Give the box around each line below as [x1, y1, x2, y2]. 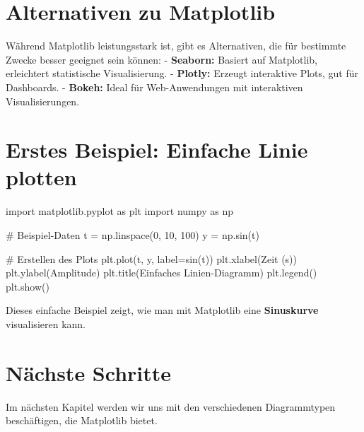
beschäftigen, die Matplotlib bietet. [6, 413, 158, 428]
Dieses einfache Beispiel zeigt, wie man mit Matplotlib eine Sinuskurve [6, 303, 319, 317]
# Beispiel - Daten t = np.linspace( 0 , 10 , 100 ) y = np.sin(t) [6, 228, 259, 242]
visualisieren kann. [6, 316, 86, 331]
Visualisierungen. [6, 93, 80, 108]
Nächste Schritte [6, 358, 172, 387]
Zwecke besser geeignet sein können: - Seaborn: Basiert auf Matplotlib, [6, 52, 317, 66]
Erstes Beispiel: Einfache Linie [6, 135, 308, 164]
